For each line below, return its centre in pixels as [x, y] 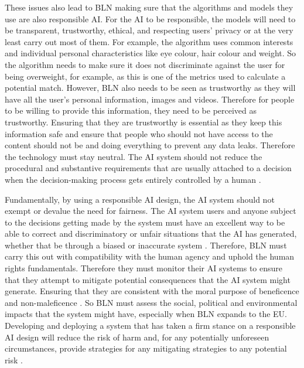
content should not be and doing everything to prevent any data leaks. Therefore [150, 145]
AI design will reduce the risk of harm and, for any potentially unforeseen [137, 337]
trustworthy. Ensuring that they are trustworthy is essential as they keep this [144, 122]
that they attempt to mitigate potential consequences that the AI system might [148, 279]
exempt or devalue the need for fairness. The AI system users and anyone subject [151, 211]
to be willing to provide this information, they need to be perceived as [131, 110]
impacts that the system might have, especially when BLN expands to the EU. [146, 314]
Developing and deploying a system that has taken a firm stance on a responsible [150, 326]
